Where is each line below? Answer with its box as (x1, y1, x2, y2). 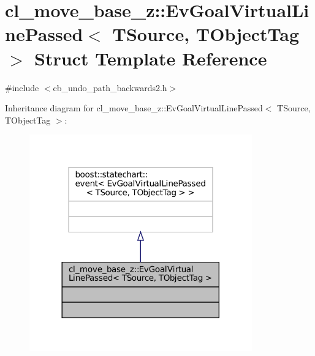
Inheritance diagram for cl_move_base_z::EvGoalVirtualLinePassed (5, 102, 263, 114)
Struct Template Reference (34, 45, 267, 70)
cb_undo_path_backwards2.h (53, 81, 167, 94)
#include (5, 81, 39, 94)
